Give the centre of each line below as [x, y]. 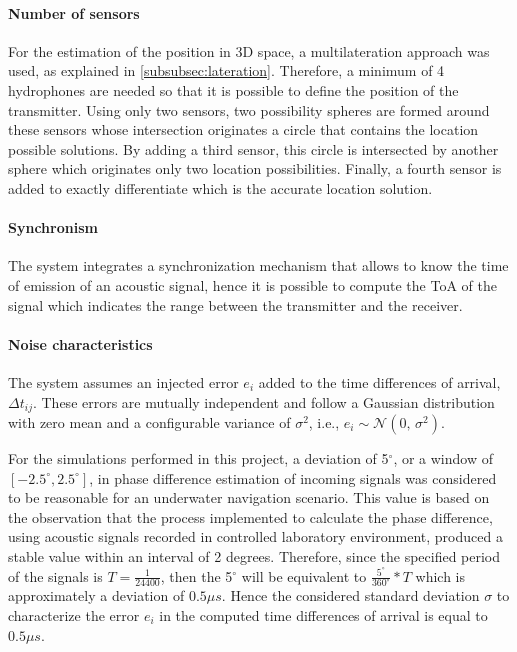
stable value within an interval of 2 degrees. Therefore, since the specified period [254, 555]
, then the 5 [196, 575]
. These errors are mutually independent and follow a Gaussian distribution [263, 401]
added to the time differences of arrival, [379, 381]
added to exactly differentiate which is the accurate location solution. [220, 187]
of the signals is [55, 575]
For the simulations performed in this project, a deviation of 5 [198, 457]
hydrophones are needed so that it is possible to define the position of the [233, 89]
